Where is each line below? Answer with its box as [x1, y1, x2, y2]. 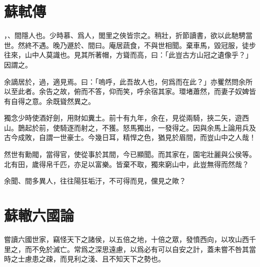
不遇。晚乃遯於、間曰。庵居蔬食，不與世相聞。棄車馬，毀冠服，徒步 [31, 39, 256, 50]
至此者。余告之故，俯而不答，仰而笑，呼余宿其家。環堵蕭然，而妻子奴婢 [10, 86, 249, 96]
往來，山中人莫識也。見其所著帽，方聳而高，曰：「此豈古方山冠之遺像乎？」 [4, 49, 252, 60]
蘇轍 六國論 [4, 205, 74, 225]
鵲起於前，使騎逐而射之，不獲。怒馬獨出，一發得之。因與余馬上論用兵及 [17, 122, 256, 132]
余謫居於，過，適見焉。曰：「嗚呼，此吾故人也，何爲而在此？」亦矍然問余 [4, 76, 245, 86]
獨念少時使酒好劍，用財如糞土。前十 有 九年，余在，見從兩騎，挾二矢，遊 [4, 112, 242, 123]
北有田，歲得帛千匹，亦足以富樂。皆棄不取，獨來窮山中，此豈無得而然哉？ [4, 158, 249, 169]
